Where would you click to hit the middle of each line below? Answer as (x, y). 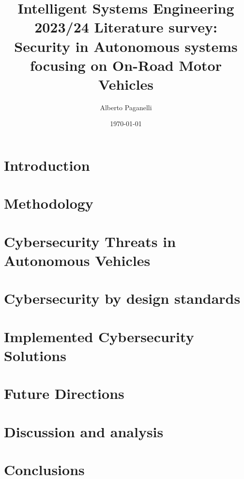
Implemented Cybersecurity (99, 336)
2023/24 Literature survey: (126, 27)
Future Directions (64, 393)
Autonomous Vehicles (77, 260)
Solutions (35, 355)
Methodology (49, 203)
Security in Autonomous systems (126, 46)
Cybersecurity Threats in (90, 241)
